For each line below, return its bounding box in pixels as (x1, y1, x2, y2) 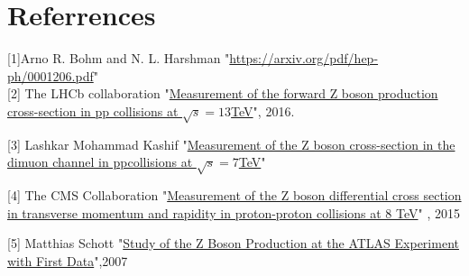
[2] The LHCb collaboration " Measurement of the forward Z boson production (7, 84, 438, 103)
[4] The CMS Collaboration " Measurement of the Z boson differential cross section (7, 186, 462, 205)
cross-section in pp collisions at (7, 101, 179, 120)
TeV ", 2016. (231, 101, 295, 120)
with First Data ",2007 (7, 251, 128, 270)
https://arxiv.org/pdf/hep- (229, 49, 379, 68)
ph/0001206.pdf (7, 66, 94, 85)
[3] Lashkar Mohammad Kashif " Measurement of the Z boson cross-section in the (7, 134, 455, 153)
